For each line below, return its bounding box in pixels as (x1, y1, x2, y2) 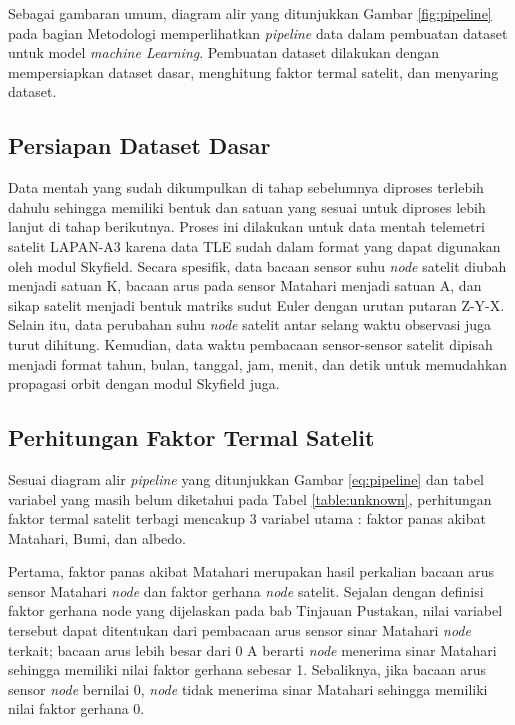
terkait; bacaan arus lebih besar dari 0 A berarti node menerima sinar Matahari (8, 639, 497, 660)
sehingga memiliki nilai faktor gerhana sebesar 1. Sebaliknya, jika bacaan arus (8, 659, 487, 680)
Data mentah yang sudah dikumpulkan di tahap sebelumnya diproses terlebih (8, 177, 484, 198)
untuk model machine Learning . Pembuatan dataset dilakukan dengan (8, 42, 440, 63)
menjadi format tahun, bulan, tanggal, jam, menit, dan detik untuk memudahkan (8, 353, 508, 374)
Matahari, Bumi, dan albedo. (8, 527, 186, 548)
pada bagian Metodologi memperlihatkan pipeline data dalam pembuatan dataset (8, 22, 508, 43)
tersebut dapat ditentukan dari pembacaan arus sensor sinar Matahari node (8, 620, 471, 641)
